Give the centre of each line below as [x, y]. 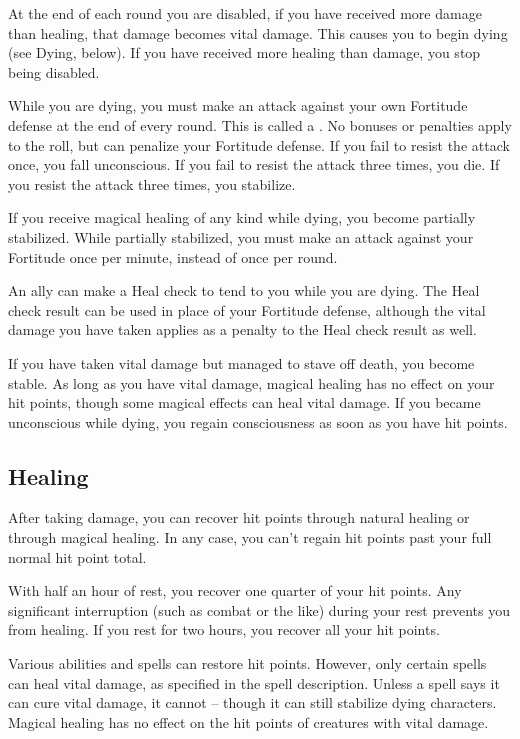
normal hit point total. [77, 556]
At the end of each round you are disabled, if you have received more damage [245, 13]
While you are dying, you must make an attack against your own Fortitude [238, 105]
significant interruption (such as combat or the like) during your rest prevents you [259, 609]
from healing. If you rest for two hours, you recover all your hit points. [224, 629]
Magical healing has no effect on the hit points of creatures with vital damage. [248, 721]
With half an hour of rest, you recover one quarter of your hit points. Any [235, 590]
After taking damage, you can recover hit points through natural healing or [239, 517]
